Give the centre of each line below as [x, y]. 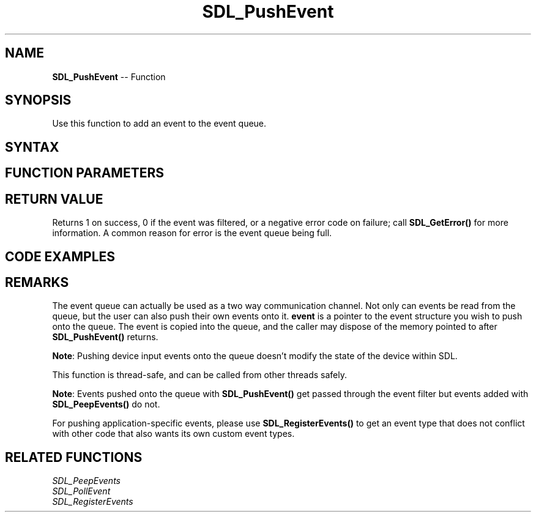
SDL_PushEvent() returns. [105, 337]
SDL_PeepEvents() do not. [106, 404]
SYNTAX [32, 147]
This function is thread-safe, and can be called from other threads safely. [199, 375]
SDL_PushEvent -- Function [109, 76]
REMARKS [37, 282]
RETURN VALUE [54, 199]
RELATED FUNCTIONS [74, 457]
